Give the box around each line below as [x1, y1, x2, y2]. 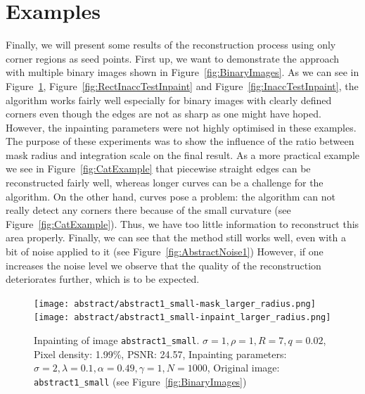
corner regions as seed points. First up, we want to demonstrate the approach [6, 51, 340, 65]
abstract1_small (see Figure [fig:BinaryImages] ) [34, 374, 247, 388]
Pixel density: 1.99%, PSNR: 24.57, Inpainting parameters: [34, 346, 287, 361]
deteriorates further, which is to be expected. [6, 272, 200, 286]
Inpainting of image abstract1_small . [34, 333, 200, 348]
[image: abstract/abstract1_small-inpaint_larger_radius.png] [34, 312, 331, 323]
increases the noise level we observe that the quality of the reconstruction [6, 258, 321, 272]
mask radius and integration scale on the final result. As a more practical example [6, 147, 360, 162]
